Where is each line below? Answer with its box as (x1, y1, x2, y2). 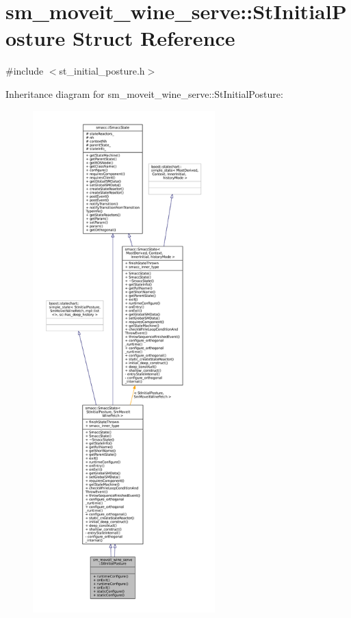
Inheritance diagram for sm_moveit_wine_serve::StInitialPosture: (5, 86, 283, 101)
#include (5, 64, 44, 78)
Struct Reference (72, 24, 235, 52)
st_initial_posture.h (59, 64, 145, 78)
